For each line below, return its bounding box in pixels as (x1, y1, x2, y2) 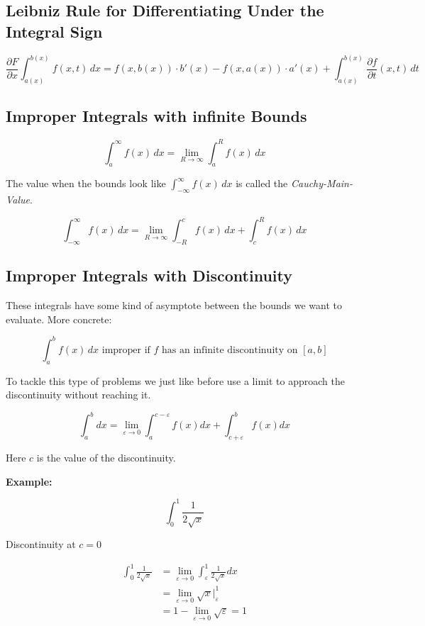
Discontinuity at (6, 537, 76, 552)
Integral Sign (6, 20, 103, 42)
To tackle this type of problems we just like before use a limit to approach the (6, 373, 345, 388)
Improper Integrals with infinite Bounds (6, 105, 307, 127)
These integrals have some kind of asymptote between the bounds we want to (6, 298, 343, 313)
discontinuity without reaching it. (6, 387, 151, 402)
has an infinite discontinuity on (162, 345, 298, 355)
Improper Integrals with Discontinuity (6, 264, 292, 286)
